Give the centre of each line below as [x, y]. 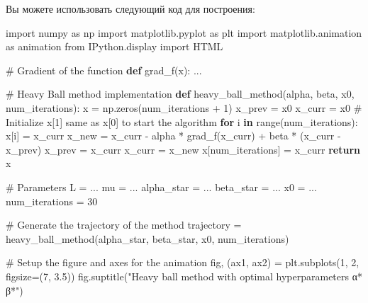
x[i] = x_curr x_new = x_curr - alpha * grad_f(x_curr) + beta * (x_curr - [173, 136]
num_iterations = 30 [52, 201]
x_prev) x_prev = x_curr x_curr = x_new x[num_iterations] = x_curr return [183, 149]
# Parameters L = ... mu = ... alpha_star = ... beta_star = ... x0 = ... [161, 187]
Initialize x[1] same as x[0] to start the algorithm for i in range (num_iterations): [182, 121]
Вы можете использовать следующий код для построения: [130, 8]
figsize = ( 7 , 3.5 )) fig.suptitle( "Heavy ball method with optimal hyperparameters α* [184, 276]
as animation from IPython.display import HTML [115, 46]
